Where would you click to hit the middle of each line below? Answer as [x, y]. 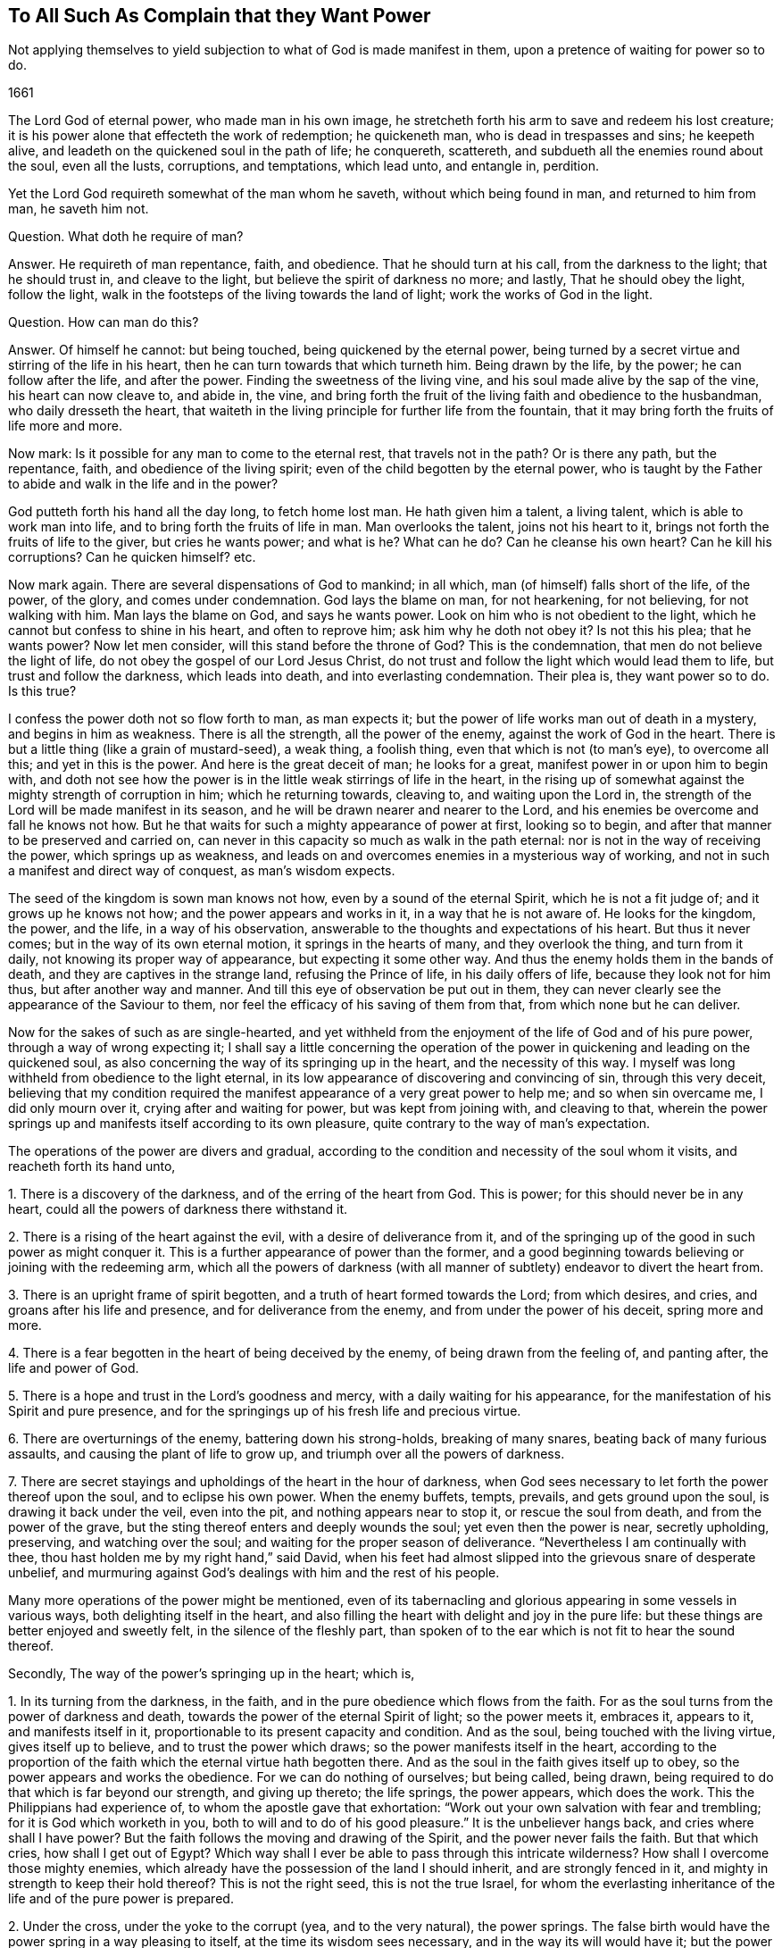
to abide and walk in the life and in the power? [143, 484]
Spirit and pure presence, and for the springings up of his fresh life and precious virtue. [265, 1411]
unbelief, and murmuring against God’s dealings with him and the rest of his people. [254, 1573]
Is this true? [42, 691]
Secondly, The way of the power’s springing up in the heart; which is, [212, 1674]
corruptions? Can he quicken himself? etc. [132, 557]
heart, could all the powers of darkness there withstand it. [178, 1209]
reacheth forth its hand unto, [92, 1166]
